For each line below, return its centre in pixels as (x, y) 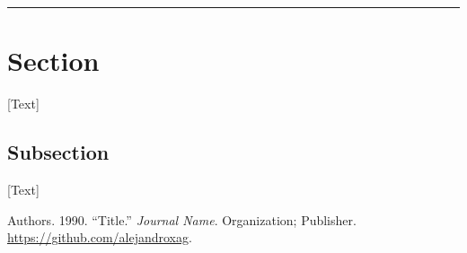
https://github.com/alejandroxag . (100, 237)
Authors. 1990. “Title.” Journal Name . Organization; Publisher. (182, 219)
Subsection (58, 152)
